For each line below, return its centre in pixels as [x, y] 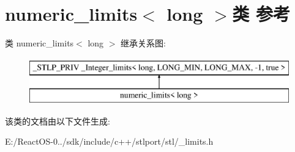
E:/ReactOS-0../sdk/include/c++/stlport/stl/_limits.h [109, 141]
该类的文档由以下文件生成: [58, 121]
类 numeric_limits [39, 43]
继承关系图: [143, 43]
